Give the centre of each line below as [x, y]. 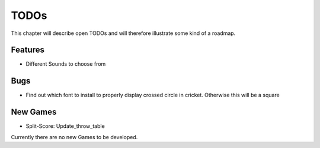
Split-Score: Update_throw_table [65, 126]
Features [28, 50]
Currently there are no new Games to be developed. [74, 137]
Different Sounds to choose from [66, 64]
